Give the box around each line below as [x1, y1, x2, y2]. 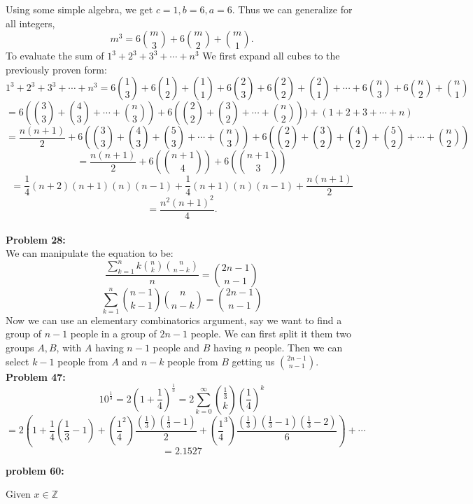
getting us [232, 353, 275, 368]
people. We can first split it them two [190, 326, 351, 341]
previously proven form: [6, 62, 107, 76]
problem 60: [6, 463, 64, 477]
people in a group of [70, 326, 157, 341]
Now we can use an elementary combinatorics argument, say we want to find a [6, 312, 342, 327]
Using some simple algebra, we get [6, 2, 153, 16]
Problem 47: [6, 369, 66, 384]
